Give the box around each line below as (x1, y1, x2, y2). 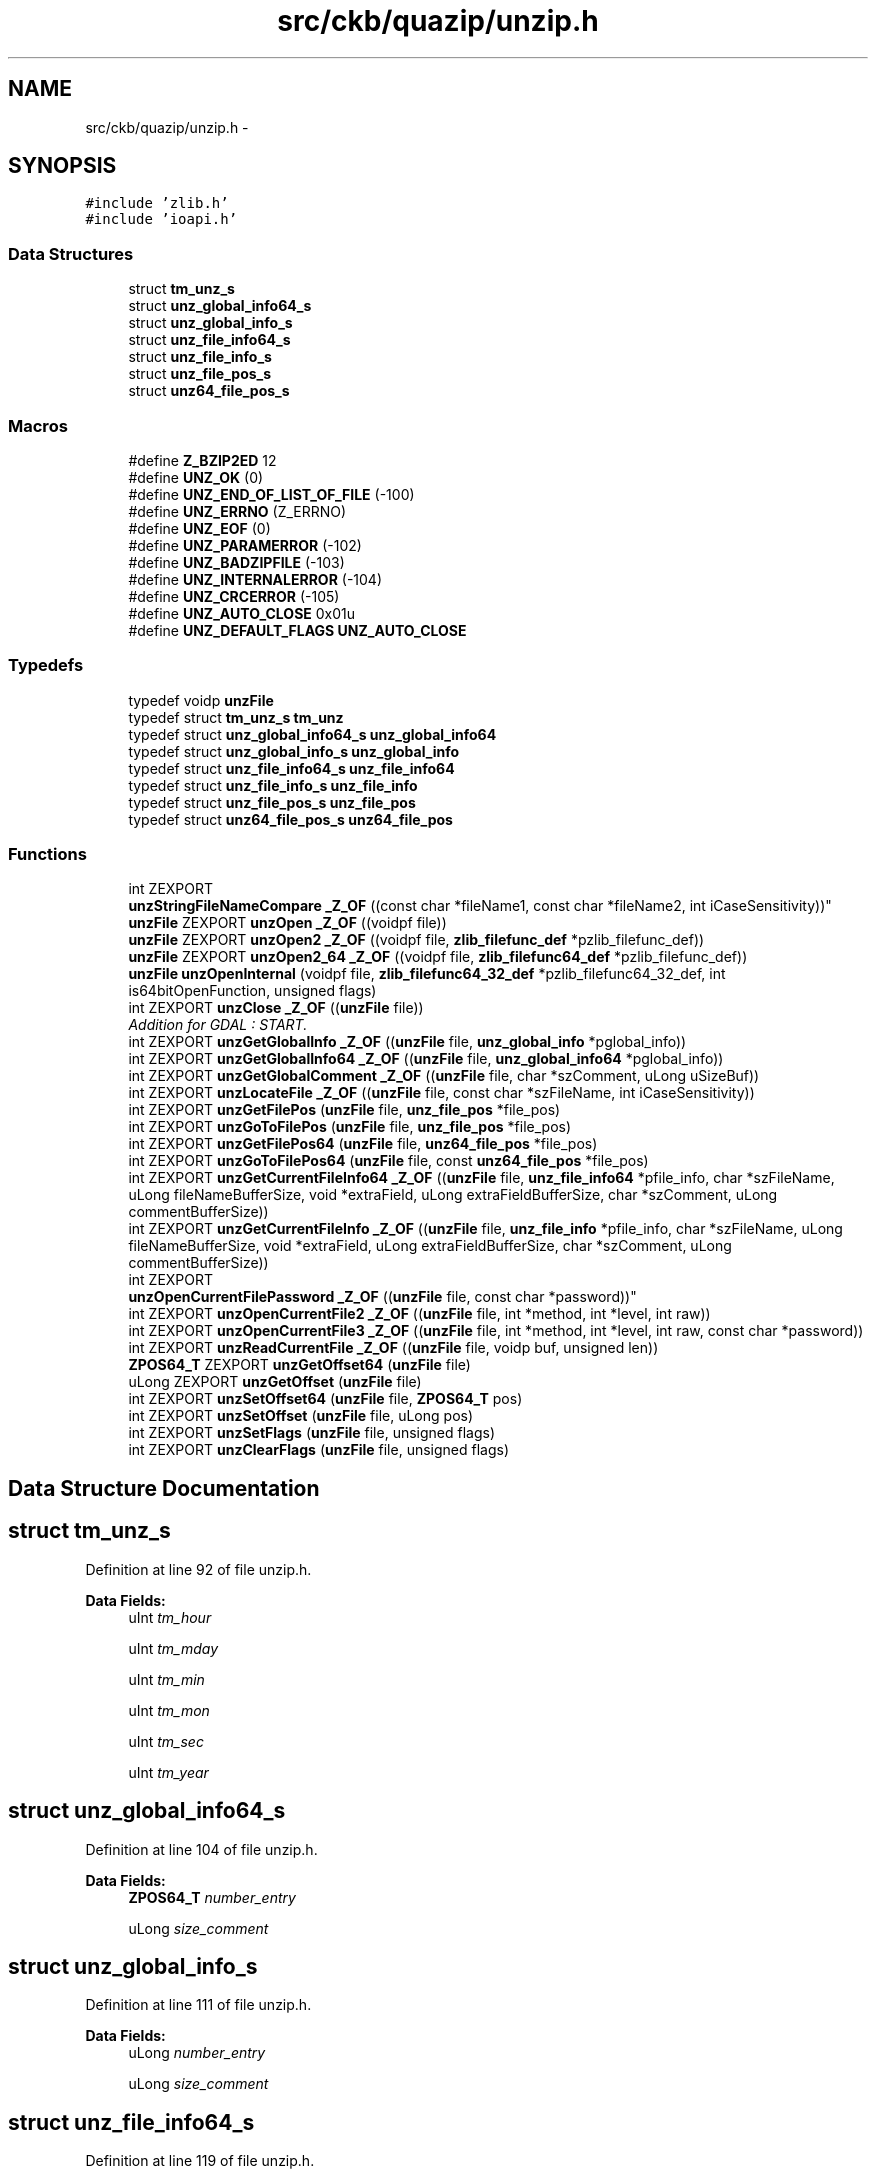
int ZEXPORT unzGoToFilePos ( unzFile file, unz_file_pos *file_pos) (128, 1118, 572, 1136)
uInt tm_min (128, 1670, 205, 1688)
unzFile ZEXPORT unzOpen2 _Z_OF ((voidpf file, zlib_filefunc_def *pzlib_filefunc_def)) (128, 931, 705, 949)
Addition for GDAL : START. (128, 1016, 308, 1034)
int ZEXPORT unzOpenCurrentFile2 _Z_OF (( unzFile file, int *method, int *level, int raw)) (128, 1305, 711, 1323)
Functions (8, 844, 87, 865)
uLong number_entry (128, 2044, 266, 2062)
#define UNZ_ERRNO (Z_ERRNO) (128, 502, 347, 520)
